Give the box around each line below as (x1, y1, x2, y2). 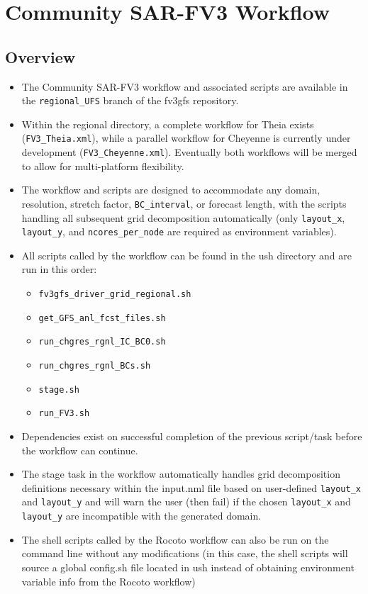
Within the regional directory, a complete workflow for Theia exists (21, 116, 314, 131)
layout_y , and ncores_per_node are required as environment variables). (21, 224, 337, 239)
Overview (5, 45, 76, 67)
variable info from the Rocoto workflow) (21, 573, 196, 588)
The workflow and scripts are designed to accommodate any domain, (21, 182, 320, 197)
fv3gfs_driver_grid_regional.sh (38, 289, 191, 300)
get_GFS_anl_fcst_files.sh (38, 313, 166, 323)
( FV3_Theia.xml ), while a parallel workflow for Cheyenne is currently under (21, 130, 351, 145)
